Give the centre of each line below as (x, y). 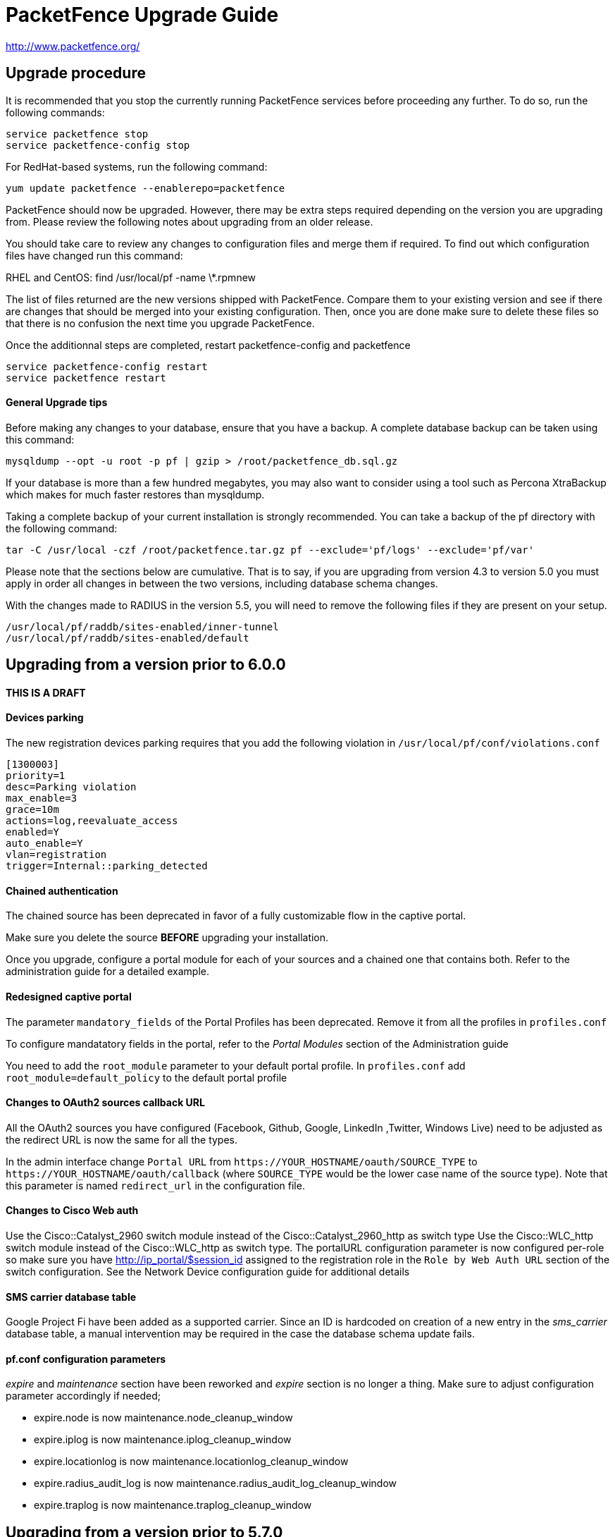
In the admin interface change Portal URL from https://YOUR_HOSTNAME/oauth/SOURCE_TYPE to (242, 1161)
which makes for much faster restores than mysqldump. (135, 494)
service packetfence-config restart (107, 366)
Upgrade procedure (76, 73)
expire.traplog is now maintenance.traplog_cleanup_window (173, 1505)
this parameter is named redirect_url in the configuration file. (155, 1185)
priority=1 (36, 776)
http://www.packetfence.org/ (73, 46)
